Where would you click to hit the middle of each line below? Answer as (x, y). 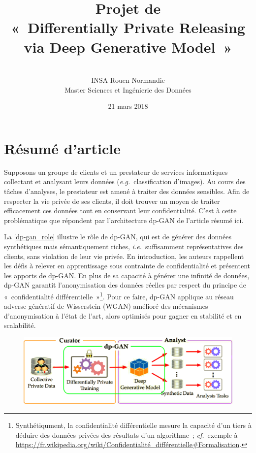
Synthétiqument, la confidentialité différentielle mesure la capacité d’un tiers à (133, 425)
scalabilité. (20, 325)
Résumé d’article (63, 148)
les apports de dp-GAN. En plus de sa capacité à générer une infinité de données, (127, 275)
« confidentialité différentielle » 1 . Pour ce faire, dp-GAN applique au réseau (119, 295)
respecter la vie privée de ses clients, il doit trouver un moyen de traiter (112, 201)
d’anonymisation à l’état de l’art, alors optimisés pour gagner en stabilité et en (123, 315)
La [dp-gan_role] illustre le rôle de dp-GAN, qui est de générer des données (118, 237)
